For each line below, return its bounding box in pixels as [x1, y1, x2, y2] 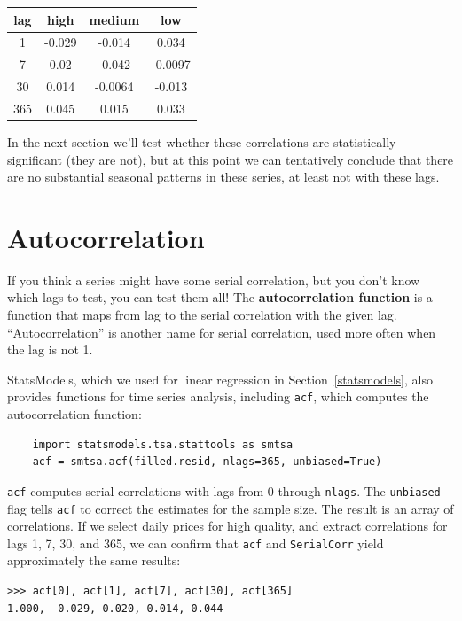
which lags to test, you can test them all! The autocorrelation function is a [7, 288, 433, 307]
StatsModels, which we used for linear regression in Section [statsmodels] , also [7, 369, 433, 388]
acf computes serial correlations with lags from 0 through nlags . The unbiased [7, 481, 441, 500]
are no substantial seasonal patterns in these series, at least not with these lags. [7, 167, 440, 186]
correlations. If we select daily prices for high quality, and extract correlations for [7, 516, 448, 535]
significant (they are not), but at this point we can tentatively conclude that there [7, 150, 454, 168]
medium [89, 10, 140, 28]
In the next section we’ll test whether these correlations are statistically [7, 132, 396, 151]
